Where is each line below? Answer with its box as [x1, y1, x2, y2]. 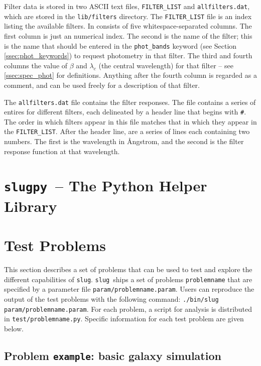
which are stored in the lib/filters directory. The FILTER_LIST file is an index [4, 11, 252, 21]
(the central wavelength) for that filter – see [98, 60, 233, 70]
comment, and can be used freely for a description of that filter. [4, 79, 200, 90]
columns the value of [4, 60, 68, 70]
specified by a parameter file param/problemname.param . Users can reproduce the [4, 284, 254, 294]
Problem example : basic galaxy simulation [4, 347, 221, 363]
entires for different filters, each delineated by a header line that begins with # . [4, 106, 246, 117]
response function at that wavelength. [4, 146, 120, 156]
